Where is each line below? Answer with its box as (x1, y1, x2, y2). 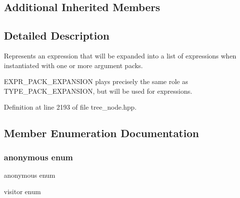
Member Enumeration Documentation (4, 126, 199, 141)
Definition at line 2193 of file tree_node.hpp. (4, 102, 137, 112)
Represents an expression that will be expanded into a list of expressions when (4, 50, 237, 60)
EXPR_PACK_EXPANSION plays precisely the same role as (4, 76, 188, 86)
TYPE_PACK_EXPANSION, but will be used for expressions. (4, 85, 193, 96)
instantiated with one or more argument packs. (4, 60, 143, 70)
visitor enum (4, 186, 41, 196)
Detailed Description (4, 28, 110, 43)
